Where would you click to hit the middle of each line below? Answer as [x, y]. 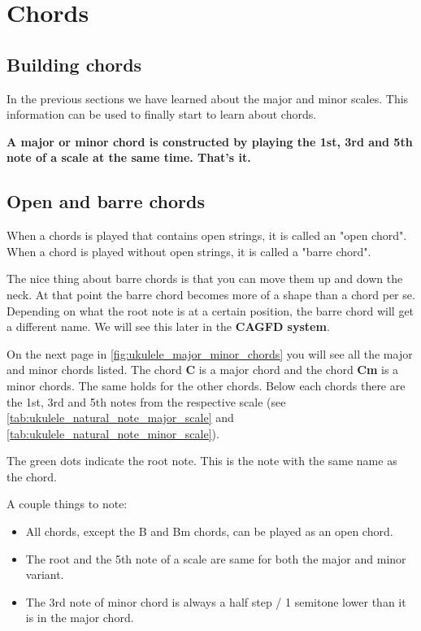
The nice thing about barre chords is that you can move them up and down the [205, 279]
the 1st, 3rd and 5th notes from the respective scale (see [146, 401]
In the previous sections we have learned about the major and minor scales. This [208, 98]
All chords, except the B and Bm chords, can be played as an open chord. [209, 531]
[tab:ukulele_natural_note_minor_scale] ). [113, 433]
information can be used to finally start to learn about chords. [162, 114]
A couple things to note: [67, 504]
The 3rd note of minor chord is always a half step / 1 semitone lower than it [216, 601]
